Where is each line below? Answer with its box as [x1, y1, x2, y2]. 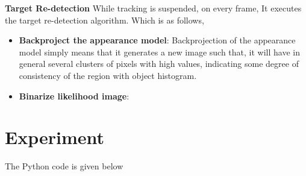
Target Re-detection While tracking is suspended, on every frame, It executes [5, 2, 302, 14]
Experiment [5, 125, 105, 149]
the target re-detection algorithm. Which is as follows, [5, 13, 204, 26]
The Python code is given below [5, 160, 123, 172]
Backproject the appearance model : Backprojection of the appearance [19, 34, 296, 46]
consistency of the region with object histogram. [19, 69, 197, 81]
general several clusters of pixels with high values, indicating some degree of [19, 57, 299, 70]
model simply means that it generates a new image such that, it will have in [19, 45, 300, 58]
